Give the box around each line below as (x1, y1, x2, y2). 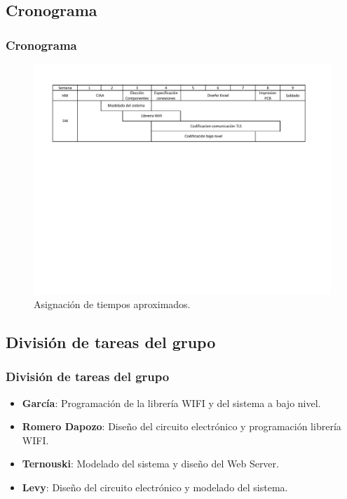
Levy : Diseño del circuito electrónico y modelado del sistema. (22, 480, 288, 495)
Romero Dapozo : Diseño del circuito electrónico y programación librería (22, 419, 341, 434)
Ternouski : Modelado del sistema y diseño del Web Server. (22, 456, 279, 471)
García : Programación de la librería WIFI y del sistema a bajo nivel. (22, 395, 321, 410)
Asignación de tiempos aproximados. (34, 297, 191, 312)
